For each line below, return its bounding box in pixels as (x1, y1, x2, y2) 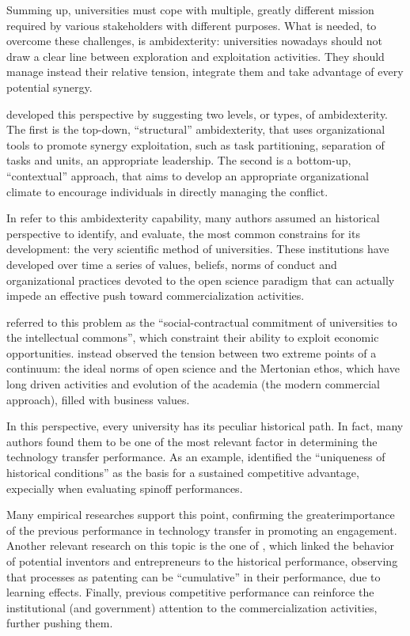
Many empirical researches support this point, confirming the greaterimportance (6, 506, 395, 523)
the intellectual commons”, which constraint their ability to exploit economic (6, 329, 379, 346)
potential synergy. (6, 78, 93, 95)
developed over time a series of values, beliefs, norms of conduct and (6, 256, 337, 272)
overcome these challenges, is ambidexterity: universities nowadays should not (6, 32, 383, 49)
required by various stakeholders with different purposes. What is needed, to (6, 17, 377, 33)
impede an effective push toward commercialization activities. (6, 287, 305, 304)
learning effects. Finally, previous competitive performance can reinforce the (6, 584, 374, 600)
